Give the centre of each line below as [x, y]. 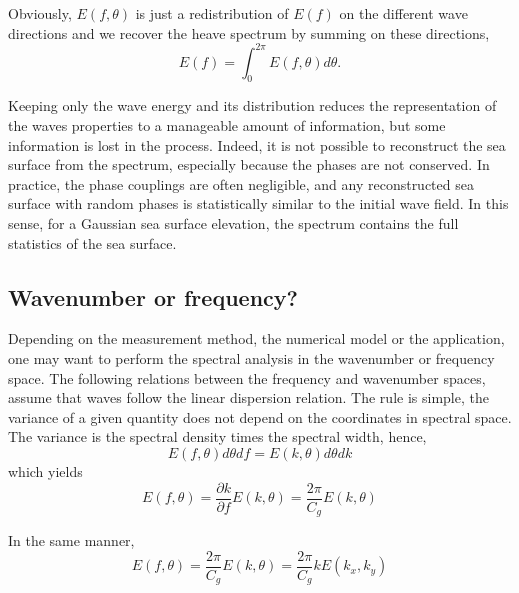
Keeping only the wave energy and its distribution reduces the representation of [252, 105]
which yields [45, 471]
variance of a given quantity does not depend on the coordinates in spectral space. [260, 416]
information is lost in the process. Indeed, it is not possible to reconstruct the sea [257, 144]
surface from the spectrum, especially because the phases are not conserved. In [249, 164]
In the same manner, [71, 540]
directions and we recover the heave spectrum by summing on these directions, [249, 32]
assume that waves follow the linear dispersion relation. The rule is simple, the [248, 397]
